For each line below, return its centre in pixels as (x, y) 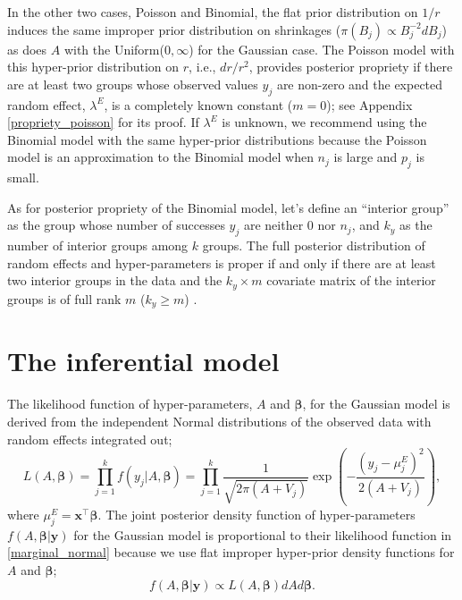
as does (27, 49)
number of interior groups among (98, 245)
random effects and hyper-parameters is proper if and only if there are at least (222, 262)
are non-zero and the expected (360, 84)
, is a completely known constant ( (198, 104)
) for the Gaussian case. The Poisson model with (322, 49)
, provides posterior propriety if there (351, 67)
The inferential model (143, 361)
